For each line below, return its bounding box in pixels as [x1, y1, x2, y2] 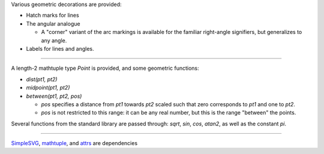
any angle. [41, 36, 67, 44]
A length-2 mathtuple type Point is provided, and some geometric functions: [11, 64, 199, 72]
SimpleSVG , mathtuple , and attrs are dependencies [11, 140, 138, 147]
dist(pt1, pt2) [26, 75, 58, 83]
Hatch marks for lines [26, 12, 79, 19]
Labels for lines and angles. [26, 45, 94, 52]
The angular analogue [26, 20, 80, 27]
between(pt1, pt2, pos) [26, 93, 82, 100]
